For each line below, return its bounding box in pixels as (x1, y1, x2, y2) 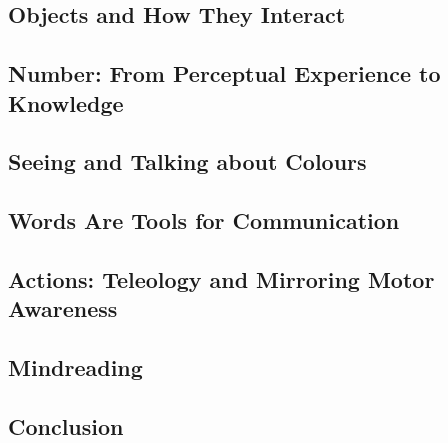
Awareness (8, 293, 118, 324)
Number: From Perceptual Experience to (8, 58, 441, 89)
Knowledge (8, 87, 124, 118)
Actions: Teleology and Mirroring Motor (8, 263, 435, 294)
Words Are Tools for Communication (8, 205, 400, 236)
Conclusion (8, 410, 124, 441)
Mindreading (8, 352, 143, 383)
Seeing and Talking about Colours (8, 146, 367, 177)
